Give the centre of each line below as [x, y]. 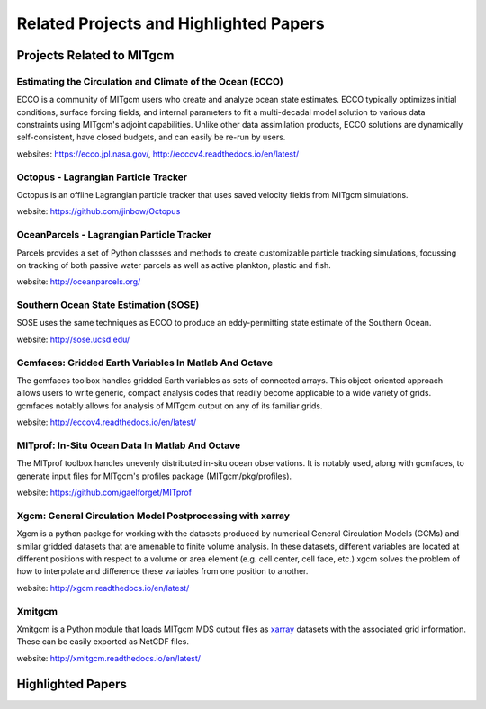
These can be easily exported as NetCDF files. [103, 642]
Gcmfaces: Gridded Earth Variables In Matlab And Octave [145, 363]
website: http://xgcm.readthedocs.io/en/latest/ [103, 588]
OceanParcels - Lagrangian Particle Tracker [114, 235]
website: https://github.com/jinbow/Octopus [99, 211]
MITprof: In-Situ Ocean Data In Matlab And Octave [129, 445]
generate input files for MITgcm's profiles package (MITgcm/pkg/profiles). [154, 476]
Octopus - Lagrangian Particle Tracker [102, 177]
